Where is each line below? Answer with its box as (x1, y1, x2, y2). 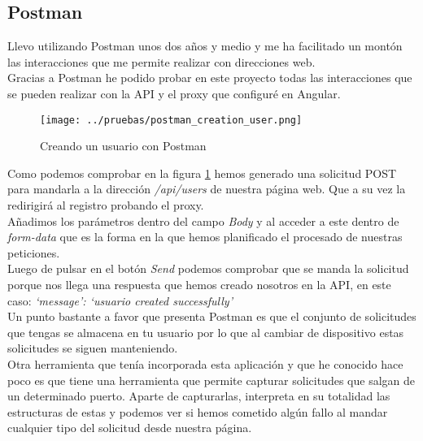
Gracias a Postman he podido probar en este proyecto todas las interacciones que (7, 69, 412, 86)
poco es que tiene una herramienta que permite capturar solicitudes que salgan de (7, 371, 415, 388)
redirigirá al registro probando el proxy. (7, 197, 204, 214)
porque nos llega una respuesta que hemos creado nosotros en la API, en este (7, 275, 391, 292)
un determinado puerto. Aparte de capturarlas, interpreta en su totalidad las (7, 387, 390, 404)
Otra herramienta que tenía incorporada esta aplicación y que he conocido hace (7, 355, 403, 372)
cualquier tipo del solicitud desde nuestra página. (7, 419, 252, 436)
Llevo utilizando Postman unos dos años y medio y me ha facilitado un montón (7, 37, 403, 54)
